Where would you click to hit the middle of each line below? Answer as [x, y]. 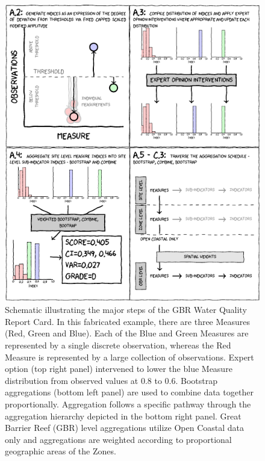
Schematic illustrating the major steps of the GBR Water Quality [126, 310]
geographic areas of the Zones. [61, 451]
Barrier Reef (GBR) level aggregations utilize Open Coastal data [125, 428]
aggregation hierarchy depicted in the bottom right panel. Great [123, 416]
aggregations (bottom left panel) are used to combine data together [129, 392]
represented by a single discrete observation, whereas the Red [118, 345]
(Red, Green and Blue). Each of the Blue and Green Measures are [127, 333]
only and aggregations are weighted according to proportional [118, 439]
